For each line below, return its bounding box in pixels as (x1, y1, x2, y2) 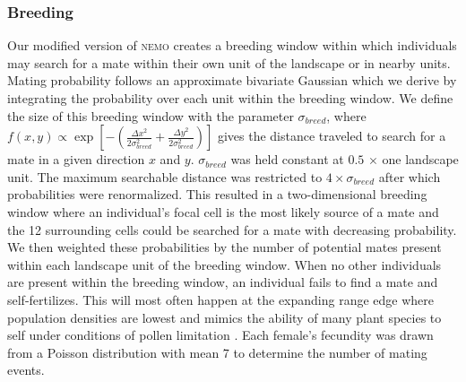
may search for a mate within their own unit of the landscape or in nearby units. (7, 53, 451, 72)
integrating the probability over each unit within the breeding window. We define (7, 89, 453, 107)
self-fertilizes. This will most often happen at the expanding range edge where (7, 290, 435, 308)
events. (7, 360, 45, 379)
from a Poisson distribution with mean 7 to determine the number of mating (7, 343, 427, 361)
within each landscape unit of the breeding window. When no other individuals (7, 255, 442, 273)
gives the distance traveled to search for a (217, 126, 446, 145)
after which (378, 167, 441, 186)
